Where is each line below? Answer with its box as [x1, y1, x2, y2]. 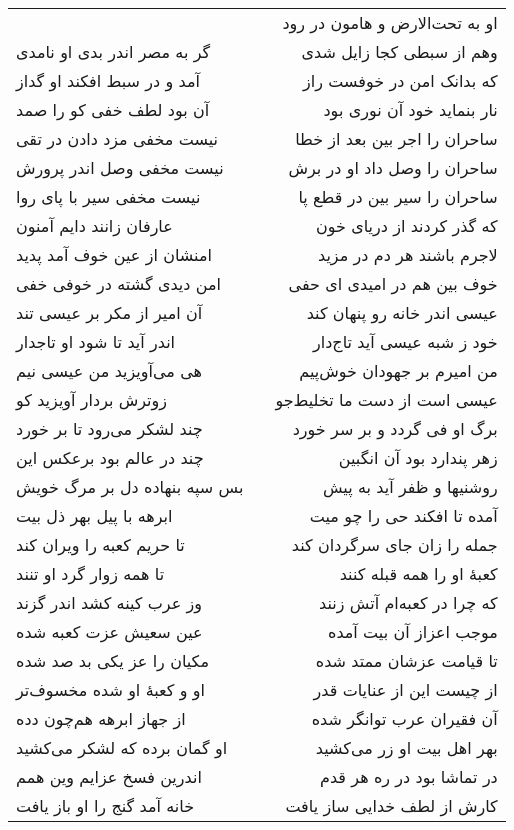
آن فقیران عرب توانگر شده [311, 707, 498, 730]
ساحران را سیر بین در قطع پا [298, 185, 498, 208]
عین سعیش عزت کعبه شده [16, 620, 203, 643]
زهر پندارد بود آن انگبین [338, 446, 498, 469]
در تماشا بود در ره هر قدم [320, 765, 498, 788]
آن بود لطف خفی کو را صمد [16, 98, 210, 121]
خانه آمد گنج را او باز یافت [16, 794, 195, 817]
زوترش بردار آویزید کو [16, 388, 168, 411]
